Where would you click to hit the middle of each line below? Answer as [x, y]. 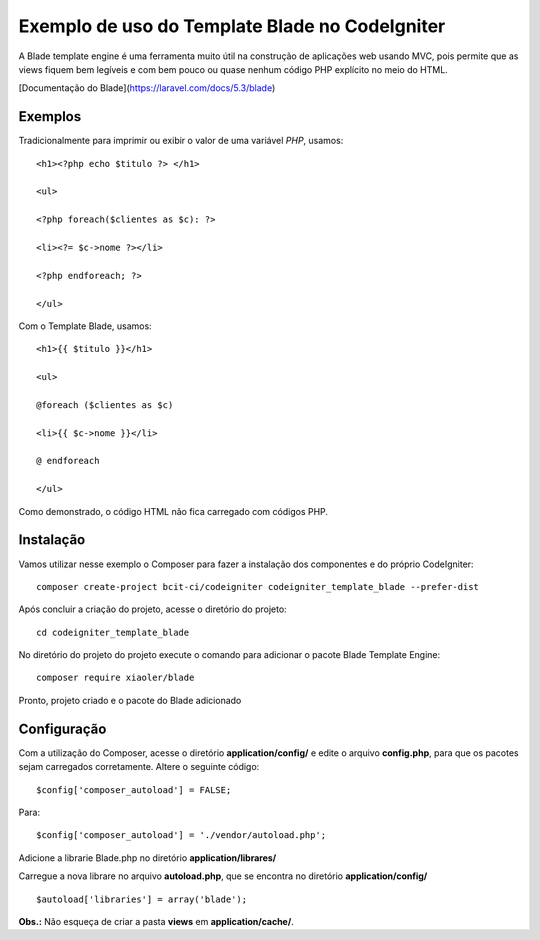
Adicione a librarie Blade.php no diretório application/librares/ [147, 857]
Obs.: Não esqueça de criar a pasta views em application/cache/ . [156, 921]
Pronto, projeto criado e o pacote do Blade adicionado [130, 700]
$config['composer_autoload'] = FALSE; [134, 789]
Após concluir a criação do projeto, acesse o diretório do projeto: [152, 609]
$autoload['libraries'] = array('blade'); [142, 899]
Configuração [62, 728]
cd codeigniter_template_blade [113, 632]
